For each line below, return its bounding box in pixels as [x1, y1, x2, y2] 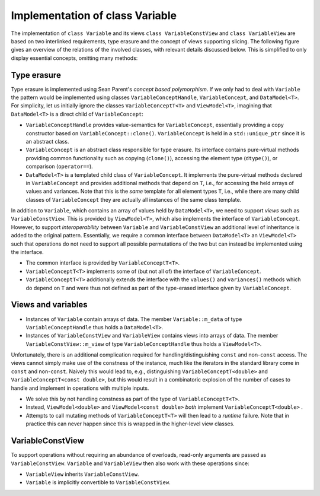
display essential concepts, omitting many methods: [11, 54, 138, 62]
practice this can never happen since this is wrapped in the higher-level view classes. [25, 420, 235, 427]
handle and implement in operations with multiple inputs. [11, 384, 149, 392]
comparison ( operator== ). [25, 163, 93, 170]
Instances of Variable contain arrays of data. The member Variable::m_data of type [25, 315, 242, 323]
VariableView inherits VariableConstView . [25, 470, 139, 478]
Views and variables [11, 300, 88, 310]
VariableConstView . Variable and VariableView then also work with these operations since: [11, 460, 249, 467]
